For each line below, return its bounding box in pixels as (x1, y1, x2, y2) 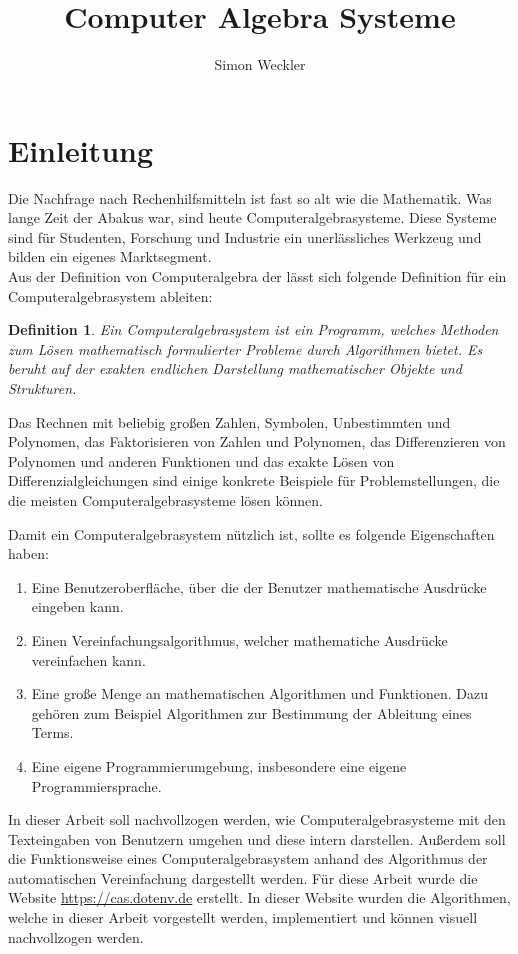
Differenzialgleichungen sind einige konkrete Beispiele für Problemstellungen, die (8, 470, 500, 491)
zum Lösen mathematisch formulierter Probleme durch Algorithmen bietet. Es (8, 338, 483, 359)
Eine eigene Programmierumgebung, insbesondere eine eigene (31, 755, 407, 776)
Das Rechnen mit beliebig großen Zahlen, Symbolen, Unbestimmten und (8, 411, 451, 432)
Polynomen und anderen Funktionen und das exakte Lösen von (8, 450, 395, 471)
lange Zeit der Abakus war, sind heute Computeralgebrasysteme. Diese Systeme (8, 207, 497, 228)
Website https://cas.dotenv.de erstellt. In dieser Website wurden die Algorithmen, (8, 887, 511, 908)
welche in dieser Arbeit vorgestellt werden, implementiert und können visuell (8, 907, 478, 928)
